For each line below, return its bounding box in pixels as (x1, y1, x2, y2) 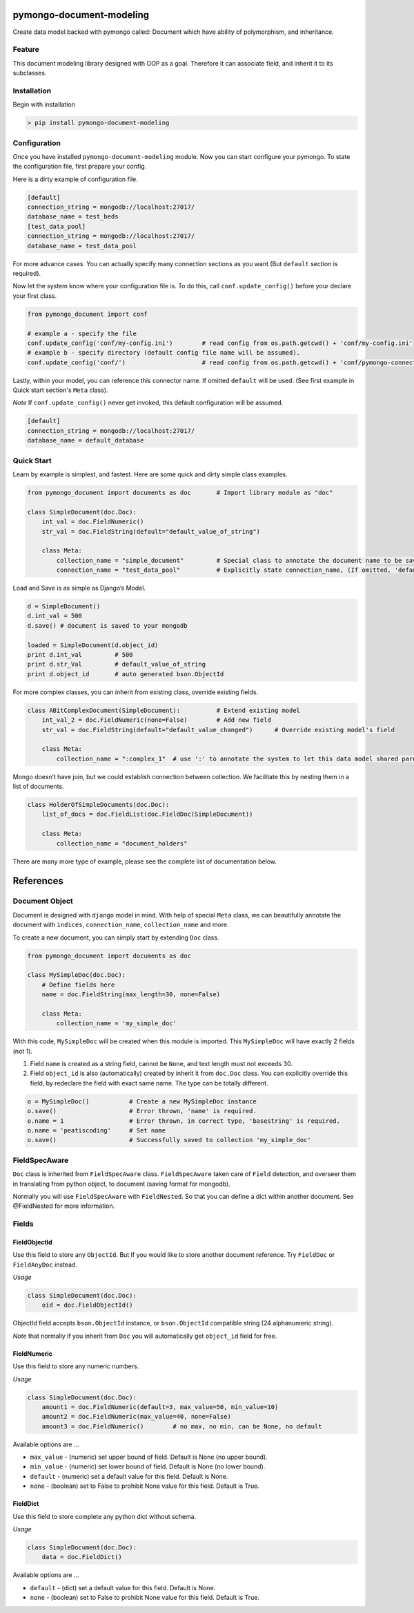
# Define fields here (41, 980, 115, 989)
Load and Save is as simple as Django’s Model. (12, 584, 146, 593)
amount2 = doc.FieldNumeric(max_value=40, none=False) (41, 1412, 231, 1421)
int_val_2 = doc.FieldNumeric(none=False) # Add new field (41, 716, 272, 724)
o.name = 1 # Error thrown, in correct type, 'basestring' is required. (27, 1117, 341, 1125)
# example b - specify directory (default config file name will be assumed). (27, 349, 300, 357)
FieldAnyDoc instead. (12, 1260, 77, 1269)
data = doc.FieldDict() (41, 1553, 122, 1561)
